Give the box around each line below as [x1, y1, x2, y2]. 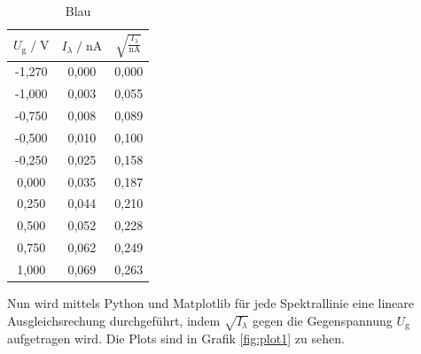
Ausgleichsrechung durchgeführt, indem [7, 311, 221, 329]
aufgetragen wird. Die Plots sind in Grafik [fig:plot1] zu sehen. [7, 329, 345, 348]
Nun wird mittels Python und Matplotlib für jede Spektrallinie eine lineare [7, 294, 415, 312]
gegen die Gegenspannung [253, 311, 393, 329]
